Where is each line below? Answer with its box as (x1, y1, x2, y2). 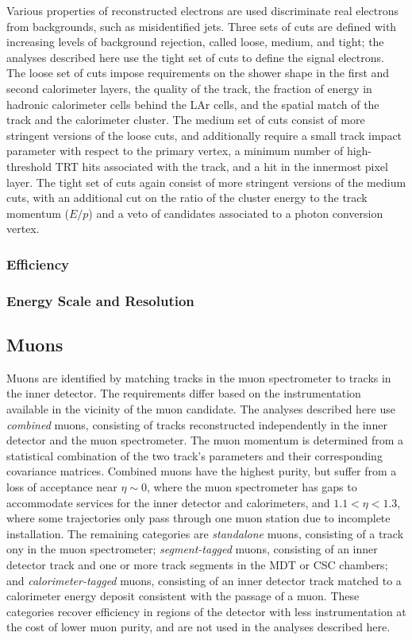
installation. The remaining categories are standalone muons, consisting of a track (6, 525, 404, 541)
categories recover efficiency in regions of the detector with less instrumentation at (6, 603, 406, 619)
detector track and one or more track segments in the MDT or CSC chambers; (6, 556, 388, 572)
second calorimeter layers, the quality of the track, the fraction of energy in (6, 80, 372, 96)
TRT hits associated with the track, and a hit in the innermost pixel (55, 157, 388, 174)
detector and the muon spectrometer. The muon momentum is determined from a (6, 432, 404, 448)
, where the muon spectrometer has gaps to (146, 478, 357, 495)
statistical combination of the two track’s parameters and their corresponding (6, 447, 383, 464)
